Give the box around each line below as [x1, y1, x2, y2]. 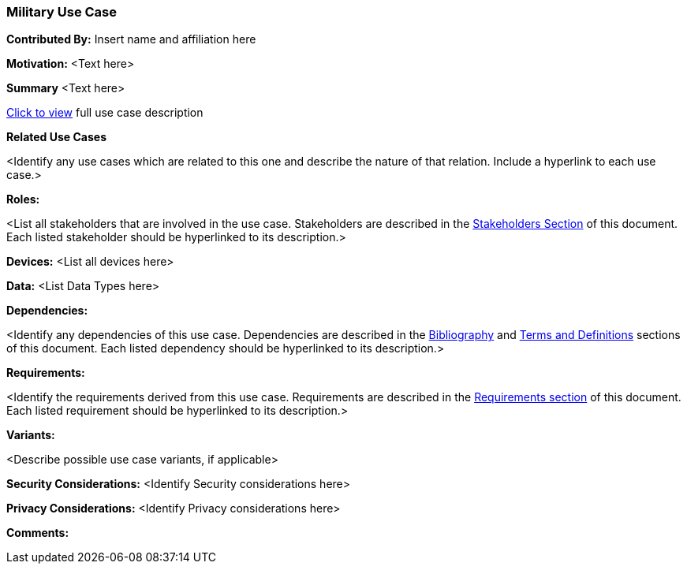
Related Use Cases [6, 130, 107, 144]
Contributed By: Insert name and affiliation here [6, 32, 256, 47]
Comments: [6, 526, 69, 540]
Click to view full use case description [6, 106, 203, 120]
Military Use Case [6, 4, 118, 20]
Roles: [6, 192, 40, 207]
